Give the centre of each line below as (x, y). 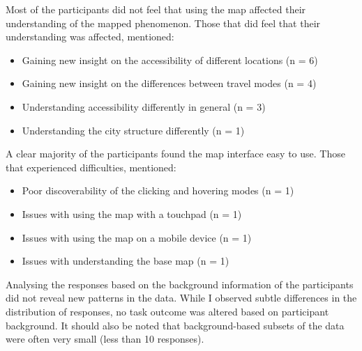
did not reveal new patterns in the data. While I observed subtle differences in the (181, 298)
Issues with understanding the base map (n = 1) (126, 261)
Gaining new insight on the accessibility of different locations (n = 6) (170, 60)
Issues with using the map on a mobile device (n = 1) (137, 237)
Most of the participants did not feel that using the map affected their (156, 9)
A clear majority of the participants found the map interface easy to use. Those (175, 154)
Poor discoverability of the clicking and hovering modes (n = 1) (158, 190)
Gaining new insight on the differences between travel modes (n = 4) (169, 83)
